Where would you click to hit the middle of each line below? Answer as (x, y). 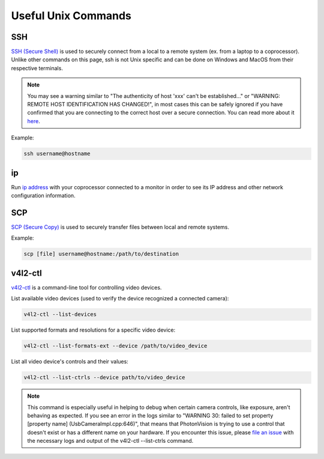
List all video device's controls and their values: (70, 362)
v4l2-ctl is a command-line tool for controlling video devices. (86, 287)
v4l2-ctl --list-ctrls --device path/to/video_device (104, 378)
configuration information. (43, 196)
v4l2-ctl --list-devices (60, 315)
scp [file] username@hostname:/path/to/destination (101, 254)
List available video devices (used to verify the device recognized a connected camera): (120, 299)
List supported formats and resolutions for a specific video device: (93, 330)
